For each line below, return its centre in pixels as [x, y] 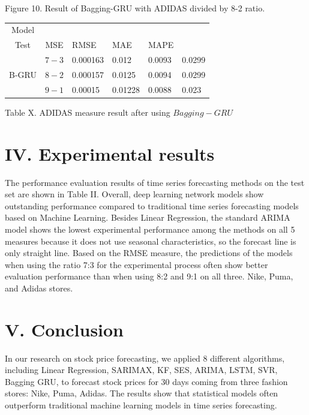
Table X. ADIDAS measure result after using [88, 112]
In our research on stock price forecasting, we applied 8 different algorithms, [145, 358]
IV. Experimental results [110, 153]
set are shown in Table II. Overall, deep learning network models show [134, 194]
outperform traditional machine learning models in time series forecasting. [141, 405]
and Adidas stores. [39, 288]
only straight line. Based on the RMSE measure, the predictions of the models [149, 253]
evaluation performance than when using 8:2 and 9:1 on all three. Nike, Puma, [149, 276]
